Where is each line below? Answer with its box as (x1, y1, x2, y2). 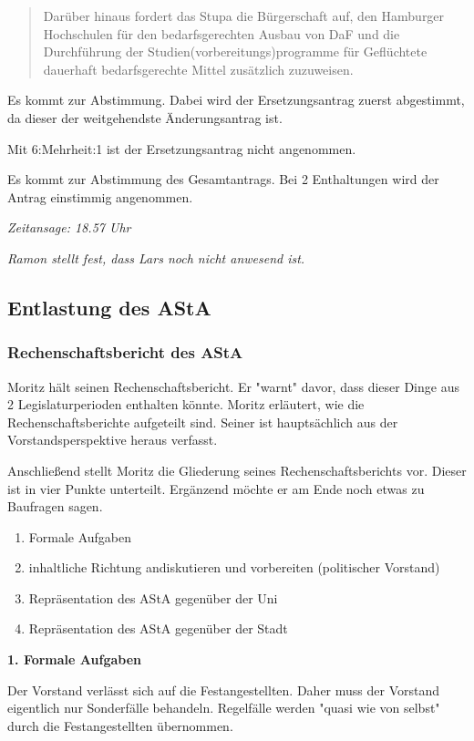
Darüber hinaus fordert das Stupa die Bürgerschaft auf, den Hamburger (43, 6, 445, 25)
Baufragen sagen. (7, 497, 103, 516)
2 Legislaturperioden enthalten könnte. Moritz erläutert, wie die (7, 395, 365, 414)
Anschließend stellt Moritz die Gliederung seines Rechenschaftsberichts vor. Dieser (7, 460, 467, 479)
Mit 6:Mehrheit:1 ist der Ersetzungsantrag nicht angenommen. (7, 139, 356, 158)
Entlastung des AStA (7, 293, 211, 321)
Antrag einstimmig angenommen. (7, 187, 193, 206)
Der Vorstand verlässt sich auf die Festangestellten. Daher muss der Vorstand (7, 680, 439, 699)
